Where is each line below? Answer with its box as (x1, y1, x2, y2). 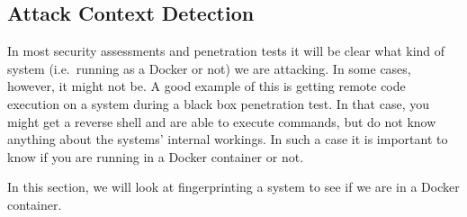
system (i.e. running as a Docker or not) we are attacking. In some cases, (7, 59, 411, 77)
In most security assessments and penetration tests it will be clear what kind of (7, 41, 445, 60)
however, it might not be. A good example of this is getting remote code (7, 77, 406, 95)
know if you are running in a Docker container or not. (7, 147, 304, 166)
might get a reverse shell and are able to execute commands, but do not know (7, 112, 436, 131)
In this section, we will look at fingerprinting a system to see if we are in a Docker (7, 177, 460, 196)
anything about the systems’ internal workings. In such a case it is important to (7, 130, 448, 149)
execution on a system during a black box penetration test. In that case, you (7, 94, 429, 113)
